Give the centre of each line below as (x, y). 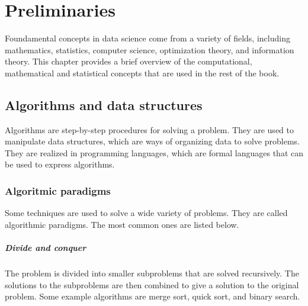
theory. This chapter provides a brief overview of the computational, (129, 61)
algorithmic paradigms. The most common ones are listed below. (122, 224)
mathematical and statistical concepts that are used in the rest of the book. (142, 73)
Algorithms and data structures (104, 104)
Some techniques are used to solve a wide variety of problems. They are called (146, 213)
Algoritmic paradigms (58, 191)
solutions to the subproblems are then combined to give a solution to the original (152, 284)
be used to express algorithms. (60, 164)
